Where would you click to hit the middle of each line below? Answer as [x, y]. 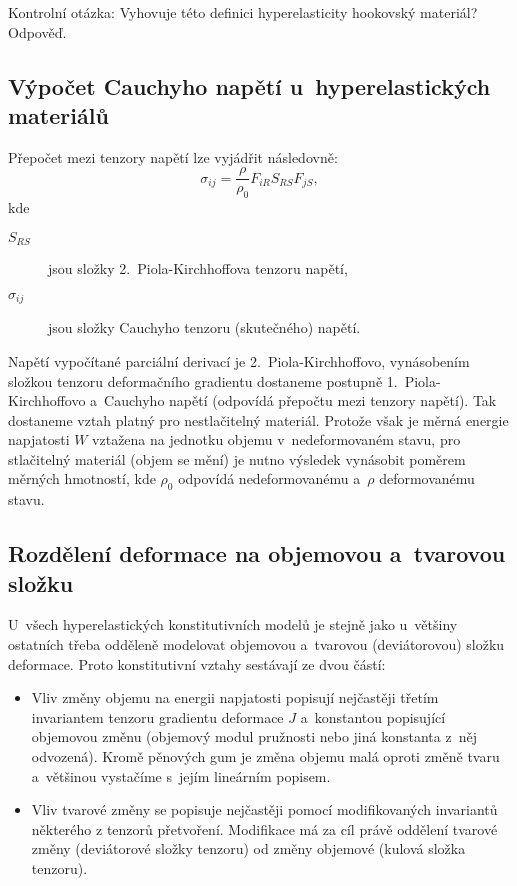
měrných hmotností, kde [82, 478]
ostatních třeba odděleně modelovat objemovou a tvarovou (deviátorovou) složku [256, 644]
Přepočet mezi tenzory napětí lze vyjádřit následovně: [173, 156]
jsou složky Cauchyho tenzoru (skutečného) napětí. [204, 327]
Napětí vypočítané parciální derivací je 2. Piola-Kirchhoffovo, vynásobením [239, 360]
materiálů [58, 114]
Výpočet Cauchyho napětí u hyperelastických [249, 85]
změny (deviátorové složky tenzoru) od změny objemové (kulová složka [248, 848]
